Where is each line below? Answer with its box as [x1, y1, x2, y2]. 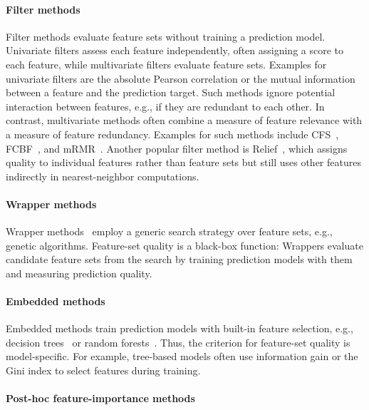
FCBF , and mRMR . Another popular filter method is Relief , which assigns [6, 140, 348, 155]
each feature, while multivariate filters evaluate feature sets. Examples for [6, 56, 327, 71]
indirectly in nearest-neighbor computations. [6, 168, 199, 183]
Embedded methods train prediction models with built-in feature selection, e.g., [6, 321, 353, 336]
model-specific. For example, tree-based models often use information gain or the [6, 349, 358, 364]
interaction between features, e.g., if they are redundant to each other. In [6, 98, 325, 113]
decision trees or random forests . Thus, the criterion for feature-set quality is [6, 334, 350, 349]
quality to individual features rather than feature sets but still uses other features [6, 155, 361, 170]
